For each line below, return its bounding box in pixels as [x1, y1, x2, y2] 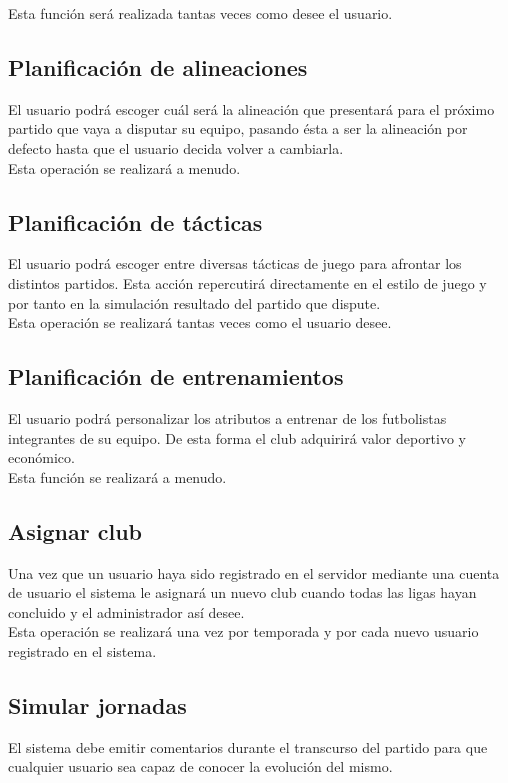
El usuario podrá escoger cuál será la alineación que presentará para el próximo [8, 98, 495, 119]
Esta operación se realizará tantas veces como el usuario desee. [8, 312, 392, 333]
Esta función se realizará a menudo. [8, 466, 227, 487]
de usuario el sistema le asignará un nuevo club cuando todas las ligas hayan [8, 582, 477, 603]
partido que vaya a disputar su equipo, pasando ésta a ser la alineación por [8, 118, 468, 139]
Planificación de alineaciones [8, 51, 308, 82]
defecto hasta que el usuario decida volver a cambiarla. [8, 137, 344, 158]
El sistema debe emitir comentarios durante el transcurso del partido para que [8, 736, 488, 757]
